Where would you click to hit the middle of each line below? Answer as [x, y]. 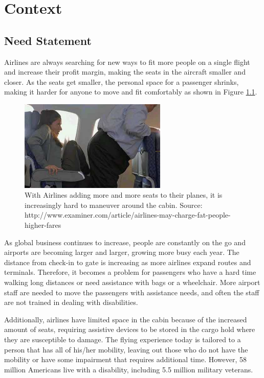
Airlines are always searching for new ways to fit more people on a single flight [127, 62]
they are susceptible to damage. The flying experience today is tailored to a [123, 339]
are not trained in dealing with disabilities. [71, 302]
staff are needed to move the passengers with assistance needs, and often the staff [132, 292]
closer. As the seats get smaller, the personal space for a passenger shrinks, [122, 81]
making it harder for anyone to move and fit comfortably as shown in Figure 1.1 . [131, 92]
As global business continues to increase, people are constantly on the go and [125, 242]
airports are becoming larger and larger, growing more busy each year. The [122, 252]
